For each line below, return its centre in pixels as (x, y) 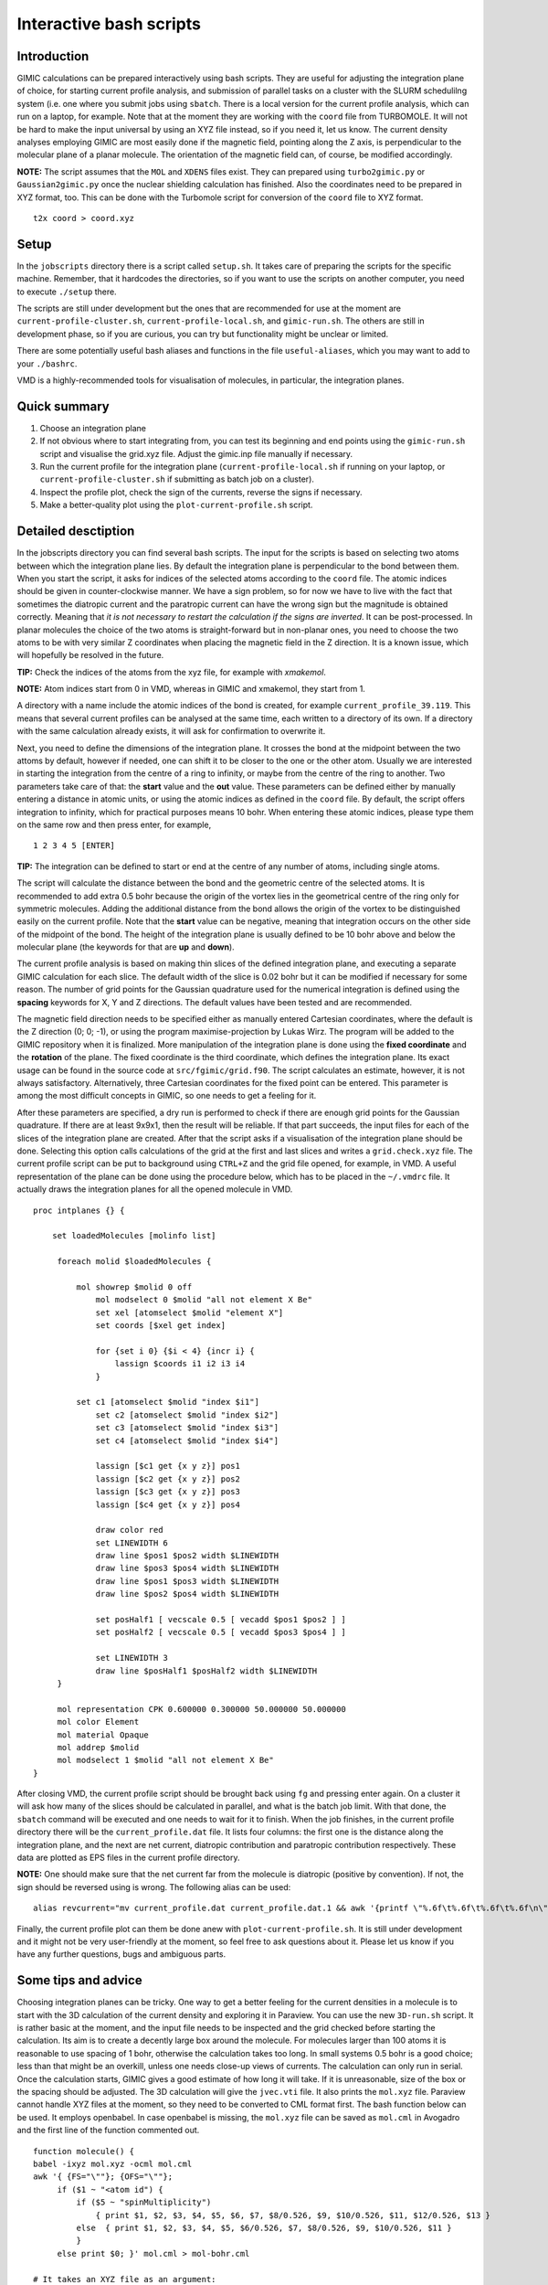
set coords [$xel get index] (161, 1326)
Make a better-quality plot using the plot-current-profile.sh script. (176, 505)
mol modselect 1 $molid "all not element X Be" (165, 1760)
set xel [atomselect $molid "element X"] (190, 1313)
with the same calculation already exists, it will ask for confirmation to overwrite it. (171, 731)
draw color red (129, 1530)
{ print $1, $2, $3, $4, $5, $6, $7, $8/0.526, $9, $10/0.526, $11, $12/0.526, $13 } (293, 2215)
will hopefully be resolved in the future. (90, 655)
